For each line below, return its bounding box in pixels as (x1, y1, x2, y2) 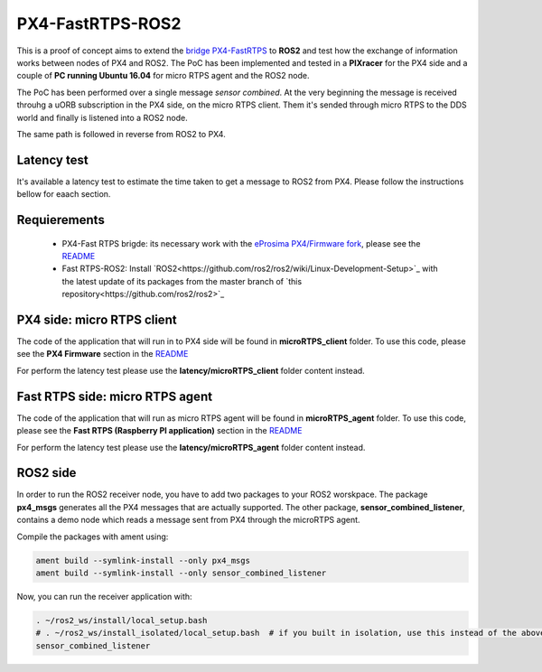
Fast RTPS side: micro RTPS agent (16, 388, 212, 404)
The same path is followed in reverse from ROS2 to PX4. (16, 128, 226, 139)
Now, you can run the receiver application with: (16, 591, 193, 602)
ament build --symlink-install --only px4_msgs (35, 555, 250, 565)
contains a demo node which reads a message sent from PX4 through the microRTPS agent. (16, 515, 360, 526)
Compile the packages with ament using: (16, 531, 169, 542)
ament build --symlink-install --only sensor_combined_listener (35, 567, 327, 578)
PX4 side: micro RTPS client (16, 312, 177, 327)
